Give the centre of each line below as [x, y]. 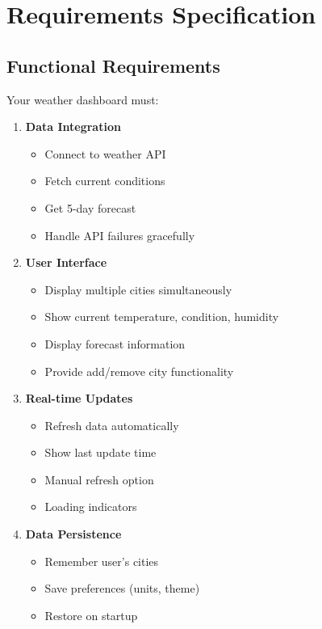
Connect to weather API [105, 153]
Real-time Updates [79, 398]
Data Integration [73, 127]
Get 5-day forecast [90, 207]
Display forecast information [115, 343]
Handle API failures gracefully [120, 235]
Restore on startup [91, 615]
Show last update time [100, 452]
